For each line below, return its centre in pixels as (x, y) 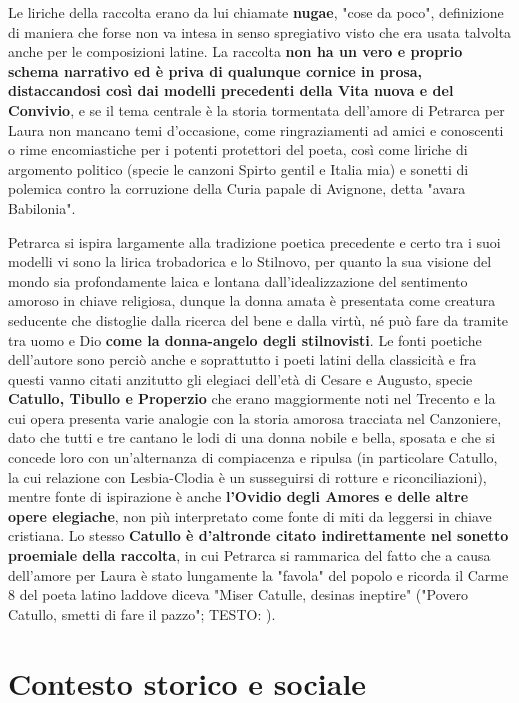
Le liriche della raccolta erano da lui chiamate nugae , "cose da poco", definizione (256, 12)
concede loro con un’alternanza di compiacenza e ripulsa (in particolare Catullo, (253, 457)
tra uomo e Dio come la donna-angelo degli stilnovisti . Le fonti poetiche (245, 339)
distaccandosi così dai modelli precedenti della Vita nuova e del (231, 90)
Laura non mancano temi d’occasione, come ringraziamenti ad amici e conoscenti (256, 129)
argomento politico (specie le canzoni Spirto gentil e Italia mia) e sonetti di (238, 168)
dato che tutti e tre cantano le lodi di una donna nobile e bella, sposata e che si (252, 437)
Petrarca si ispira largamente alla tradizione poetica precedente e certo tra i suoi (254, 241)
